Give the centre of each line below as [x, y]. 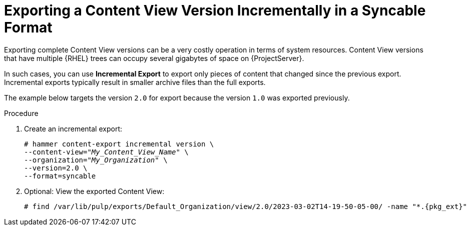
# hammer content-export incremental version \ [119, 144]
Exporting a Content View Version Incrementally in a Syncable [215, 10]
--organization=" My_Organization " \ [96, 160]
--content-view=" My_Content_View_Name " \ [106, 152]
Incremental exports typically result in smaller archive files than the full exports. [135, 82]
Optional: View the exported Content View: [94, 191]
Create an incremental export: [73, 128]
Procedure [21, 113]
